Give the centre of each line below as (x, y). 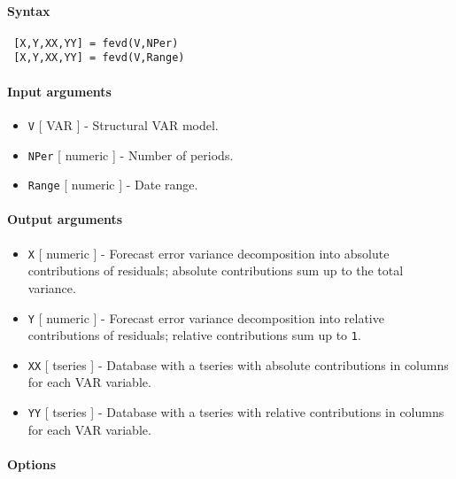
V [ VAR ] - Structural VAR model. (123, 124)
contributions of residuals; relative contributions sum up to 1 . (194, 335)
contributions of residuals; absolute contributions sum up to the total (216, 270)
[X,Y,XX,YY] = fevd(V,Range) (99, 58)
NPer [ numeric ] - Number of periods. (131, 155)
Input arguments (59, 91)
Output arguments (65, 219)
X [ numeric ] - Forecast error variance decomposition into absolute (209, 253)
